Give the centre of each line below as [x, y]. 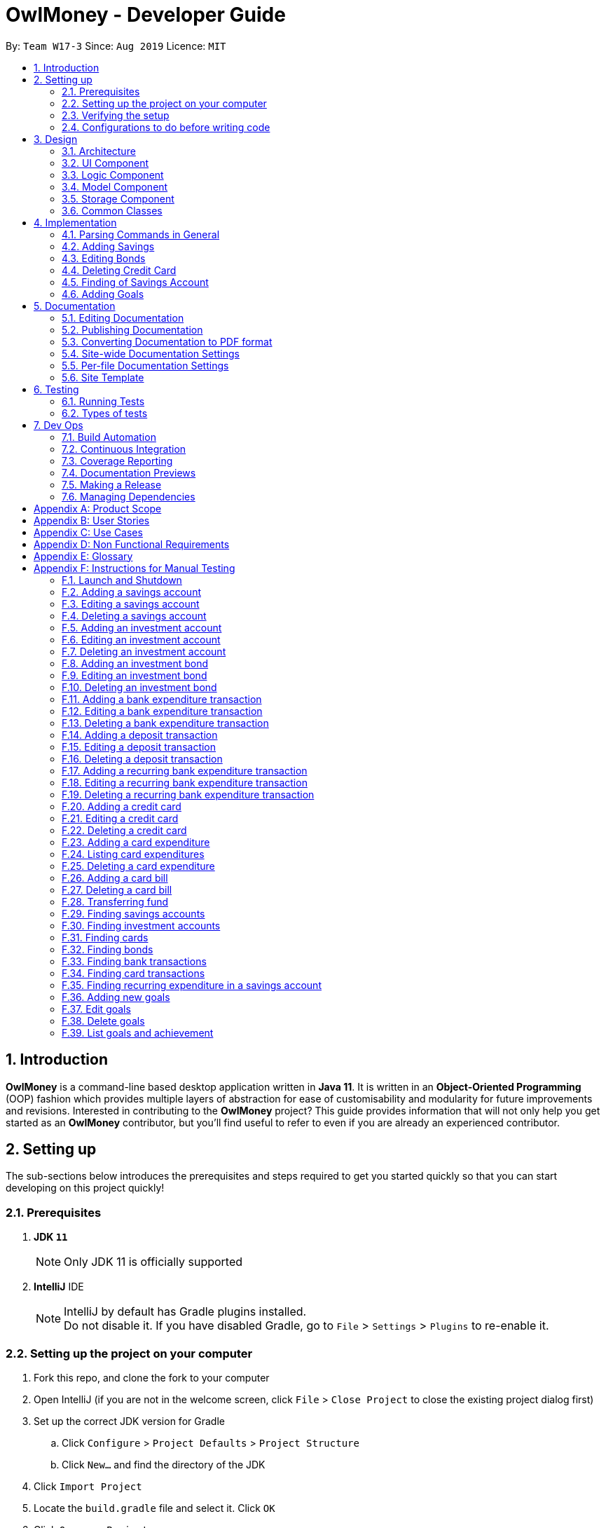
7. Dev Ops [58, 425]
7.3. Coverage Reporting [117, 461]
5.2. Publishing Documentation [132, 329]
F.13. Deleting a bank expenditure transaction [165, 723]
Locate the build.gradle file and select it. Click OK [154, 1508]
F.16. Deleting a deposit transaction [142, 758]
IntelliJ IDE [59, 1287]
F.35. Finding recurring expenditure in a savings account [192, 985]
